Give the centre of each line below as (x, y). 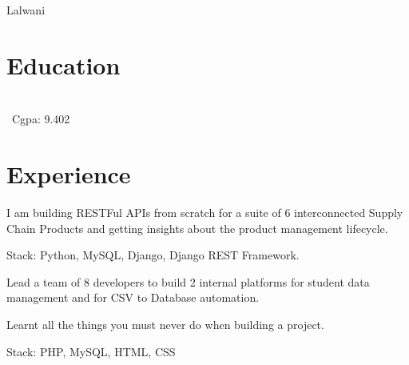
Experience (69, 174)
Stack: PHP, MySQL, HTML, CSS (91, 351)
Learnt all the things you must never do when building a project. (165, 324)
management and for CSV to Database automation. (133, 297)
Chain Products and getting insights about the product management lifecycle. (197, 228)
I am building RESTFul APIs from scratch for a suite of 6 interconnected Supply (205, 213)
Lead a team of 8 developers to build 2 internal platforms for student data (188, 281)
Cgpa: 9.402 (41, 119)
